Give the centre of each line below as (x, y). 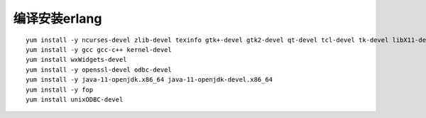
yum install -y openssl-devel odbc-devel (99, 70)
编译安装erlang (58, 18)
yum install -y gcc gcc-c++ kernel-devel (99, 49)
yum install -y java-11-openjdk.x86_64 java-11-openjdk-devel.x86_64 (149, 80)
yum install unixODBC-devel (75, 99)
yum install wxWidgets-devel (76, 60)
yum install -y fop (60, 90)
